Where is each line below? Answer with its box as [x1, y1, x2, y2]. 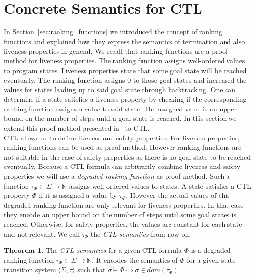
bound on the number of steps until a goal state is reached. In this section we [4, 113, 237, 123]
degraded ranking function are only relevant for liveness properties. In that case [4, 199, 244, 210]
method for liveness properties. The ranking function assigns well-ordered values [4, 55, 245, 65]
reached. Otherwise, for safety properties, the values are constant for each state [4, 219, 242, 229]
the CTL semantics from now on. [90, 228, 191, 239]
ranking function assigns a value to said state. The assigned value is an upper [4, 103, 237, 113]
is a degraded [191, 245, 231, 255]
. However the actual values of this [126, 190, 230, 200]
